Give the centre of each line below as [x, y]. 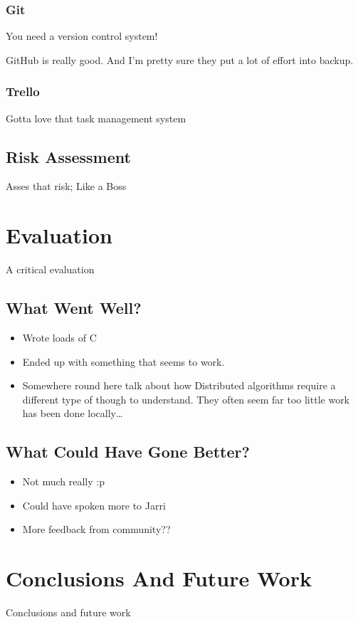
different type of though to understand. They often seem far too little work [186, 399]
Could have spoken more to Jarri [94, 505]
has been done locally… [73, 413]
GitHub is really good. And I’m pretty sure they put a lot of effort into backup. [180, 59]
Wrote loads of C [59, 337]
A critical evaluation [50, 269]
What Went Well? [74, 308]
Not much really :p [63, 481]
